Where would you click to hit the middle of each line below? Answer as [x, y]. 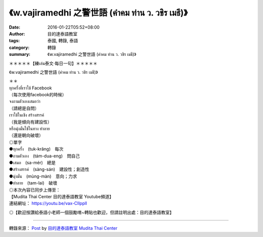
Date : [15, 27]
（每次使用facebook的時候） [38, 95]
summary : [20, 54]
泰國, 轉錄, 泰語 [63, 41]
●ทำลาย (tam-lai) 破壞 [33, 183]
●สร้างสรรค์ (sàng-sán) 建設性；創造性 [49, 169]
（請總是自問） [24, 108]
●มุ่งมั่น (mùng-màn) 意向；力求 [43, 176]
